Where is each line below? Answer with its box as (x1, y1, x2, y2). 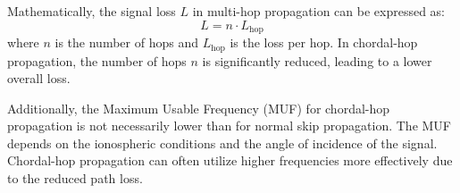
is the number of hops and (54, 33, 198, 52)
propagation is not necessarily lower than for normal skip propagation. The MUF (7, 116, 451, 135)
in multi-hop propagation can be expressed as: (192, 2, 445, 20)
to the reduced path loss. (7, 169, 143, 188)
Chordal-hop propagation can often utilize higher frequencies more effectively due (7, 151, 453, 170)
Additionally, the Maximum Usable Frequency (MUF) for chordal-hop (7, 98, 390, 117)
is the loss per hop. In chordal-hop (230, 33, 418, 52)
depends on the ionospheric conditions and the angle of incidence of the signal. (7, 133, 438, 152)
